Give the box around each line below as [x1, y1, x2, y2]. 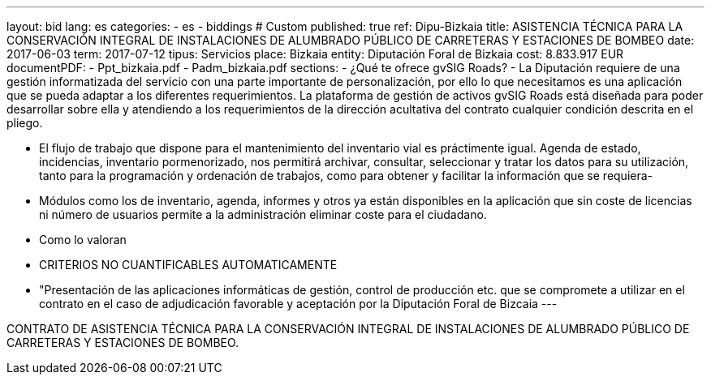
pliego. [6, 116, 43, 130]
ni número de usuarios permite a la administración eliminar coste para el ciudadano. [39, 208, 487, 221]
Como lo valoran [39, 233, 127, 246]
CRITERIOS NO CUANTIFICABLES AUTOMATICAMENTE [39, 258, 338, 272]
